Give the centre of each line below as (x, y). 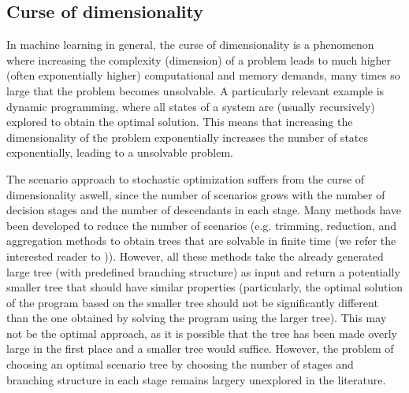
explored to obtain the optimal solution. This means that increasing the (180, 122)
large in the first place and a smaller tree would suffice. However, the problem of (200, 349)
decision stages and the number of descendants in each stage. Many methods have (204, 210)
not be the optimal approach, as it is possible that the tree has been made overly (202, 333)
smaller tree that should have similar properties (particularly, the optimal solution (205, 287)
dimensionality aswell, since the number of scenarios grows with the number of (196, 194)
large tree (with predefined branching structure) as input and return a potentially (203, 271)
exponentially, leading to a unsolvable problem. (120, 152)
